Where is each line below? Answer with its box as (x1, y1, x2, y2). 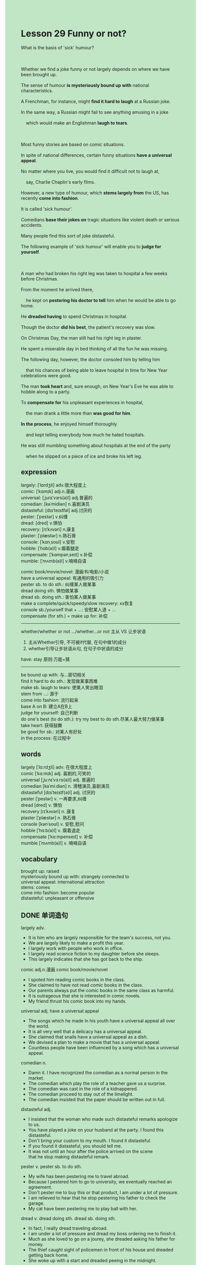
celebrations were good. (21, 372, 72, 378)
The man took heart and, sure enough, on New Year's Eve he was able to (21, 383, 174, 389)
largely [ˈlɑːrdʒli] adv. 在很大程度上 (21, 764, 92, 770)
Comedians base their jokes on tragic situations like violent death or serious (21, 217, 180, 223)
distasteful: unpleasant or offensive (21, 895, 94, 901)
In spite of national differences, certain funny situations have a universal (21, 152, 172, 158)
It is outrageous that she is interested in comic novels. (28, 993, 141, 999)
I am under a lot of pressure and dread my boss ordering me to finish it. (28, 1231, 177, 1237)
